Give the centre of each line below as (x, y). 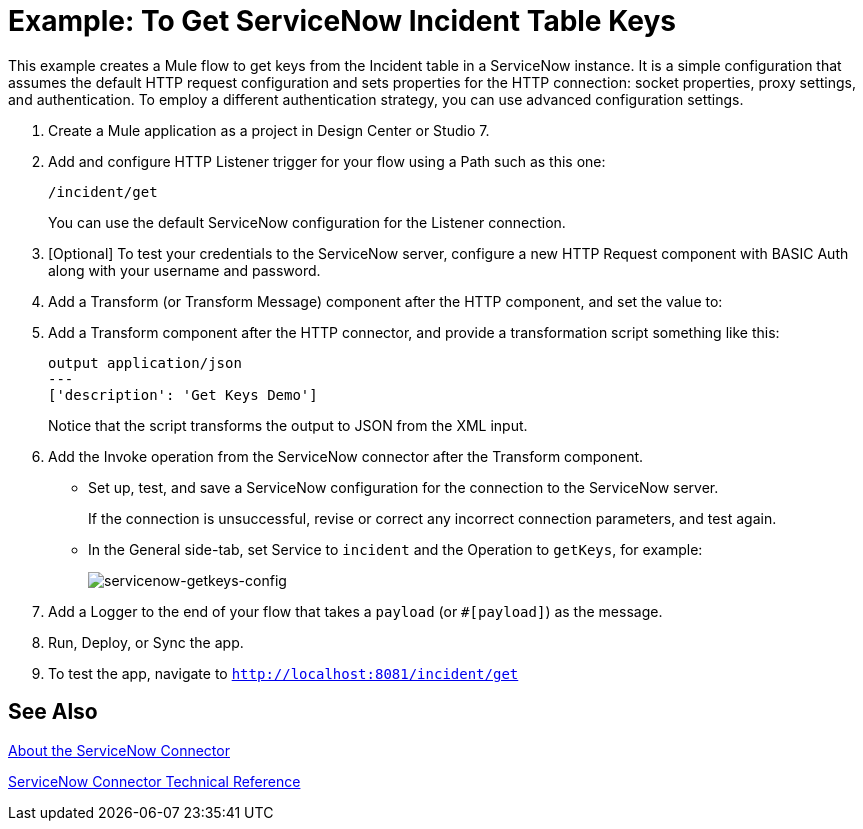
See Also (53, 712)
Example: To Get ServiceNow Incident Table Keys (342, 21)
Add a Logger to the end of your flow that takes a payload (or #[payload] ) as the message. (355, 611)
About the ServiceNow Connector (119, 750)
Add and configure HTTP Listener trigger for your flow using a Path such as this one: (327, 161)
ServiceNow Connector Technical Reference (154, 781)
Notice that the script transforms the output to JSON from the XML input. (288, 425)
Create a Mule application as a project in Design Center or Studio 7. (269, 130)
